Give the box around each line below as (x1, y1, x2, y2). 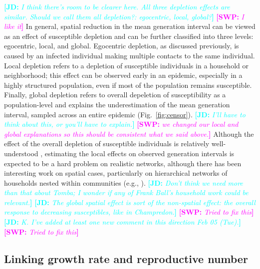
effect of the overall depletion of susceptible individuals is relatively (4, 138, 210, 149)
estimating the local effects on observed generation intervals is (44, 148, 235, 158)
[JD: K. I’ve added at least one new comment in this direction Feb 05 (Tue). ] (4, 217, 242, 227)
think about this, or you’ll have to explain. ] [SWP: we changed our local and (4, 119, 239, 129)
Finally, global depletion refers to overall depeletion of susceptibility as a (4, 89, 226, 100)
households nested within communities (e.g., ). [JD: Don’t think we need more (4, 177, 243, 188)
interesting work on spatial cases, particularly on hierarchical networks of (4, 168, 228, 178)
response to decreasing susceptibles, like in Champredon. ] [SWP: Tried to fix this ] (4, 207, 254, 217)
